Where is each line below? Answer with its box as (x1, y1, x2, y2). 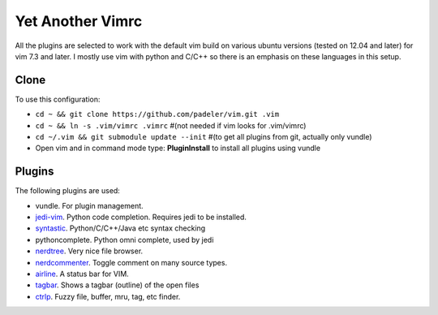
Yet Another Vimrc (15, 12, 143, 30)
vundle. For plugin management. (35, 201, 144, 210)
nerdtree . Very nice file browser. (35, 246, 144, 256)
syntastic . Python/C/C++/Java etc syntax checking (35, 223, 206, 233)
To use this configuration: (15, 94, 101, 104)
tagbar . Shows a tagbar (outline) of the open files (35, 280, 200, 290)
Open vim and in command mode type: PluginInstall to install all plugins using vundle (35, 143, 320, 153)
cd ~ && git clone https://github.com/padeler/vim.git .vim (35, 110, 280, 119)
